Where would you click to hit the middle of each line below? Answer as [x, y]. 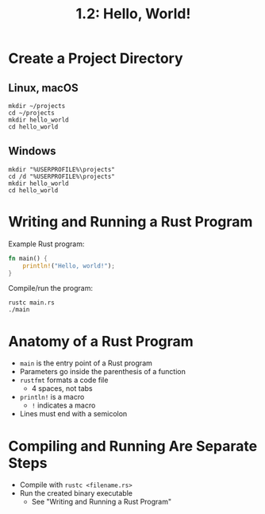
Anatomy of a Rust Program [101, 341]
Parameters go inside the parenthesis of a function [103, 372]
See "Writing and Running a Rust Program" [102, 502]
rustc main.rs [32, 303]
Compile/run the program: [51, 288]
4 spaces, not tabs [62, 388]
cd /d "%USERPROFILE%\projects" [61, 176]
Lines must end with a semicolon [73, 414]
